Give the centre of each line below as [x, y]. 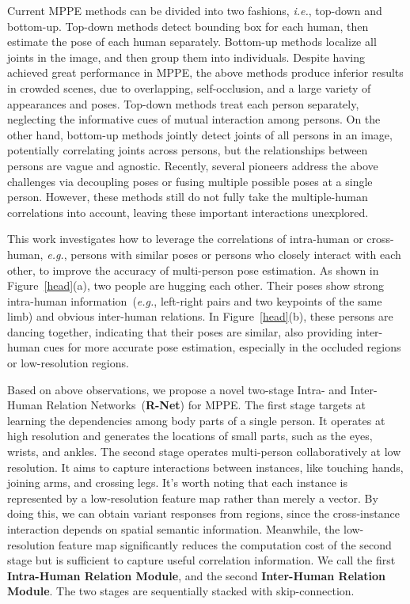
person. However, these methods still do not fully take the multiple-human [188, 197]
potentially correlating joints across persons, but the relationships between [188, 150]
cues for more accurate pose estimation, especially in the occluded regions [222, 347]
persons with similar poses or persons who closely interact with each [236, 254]
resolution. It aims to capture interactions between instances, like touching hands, [205, 467]
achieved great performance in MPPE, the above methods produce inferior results [205, 72]
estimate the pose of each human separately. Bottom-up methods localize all [192, 42]
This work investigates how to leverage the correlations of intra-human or [185, 239]
